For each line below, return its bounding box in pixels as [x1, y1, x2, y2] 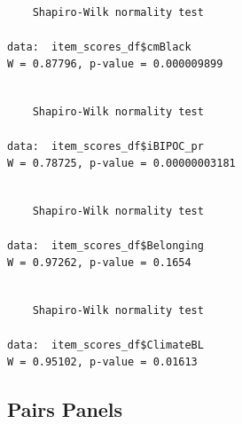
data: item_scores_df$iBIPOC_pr [7, 139, 204, 153]
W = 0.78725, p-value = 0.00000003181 [7, 157, 236, 170]
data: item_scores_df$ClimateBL [7, 338, 204, 351]
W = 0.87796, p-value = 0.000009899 [7, 58, 223, 71]
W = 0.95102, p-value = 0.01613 [7, 356, 198, 369]
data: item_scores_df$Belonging [7, 239, 204, 252]
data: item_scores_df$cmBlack [7, 40, 191, 53]
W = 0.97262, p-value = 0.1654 [7, 256, 191, 270]
